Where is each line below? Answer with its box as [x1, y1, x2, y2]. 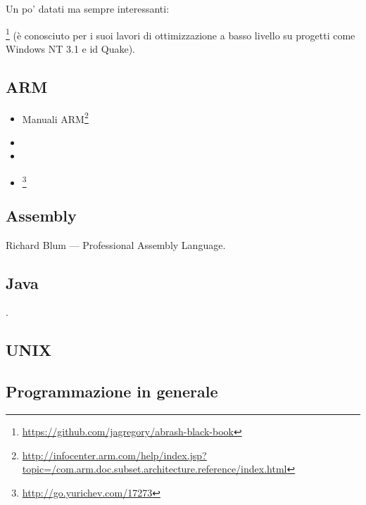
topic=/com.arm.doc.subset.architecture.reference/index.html [22, 461, 287, 476]
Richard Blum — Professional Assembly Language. [6, 237, 226, 252]
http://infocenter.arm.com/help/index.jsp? [22, 447, 207, 462]
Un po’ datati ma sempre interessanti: [6, 1, 170, 15]
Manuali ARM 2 [22, 109, 89, 126]
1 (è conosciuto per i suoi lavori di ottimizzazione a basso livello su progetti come [6, 25, 355, 42]
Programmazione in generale [6, 381, 218, 402]
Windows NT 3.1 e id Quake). [6, 41, 136, 56]
